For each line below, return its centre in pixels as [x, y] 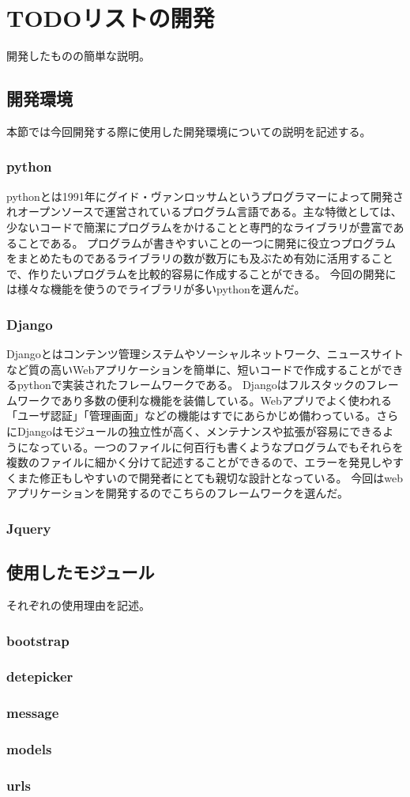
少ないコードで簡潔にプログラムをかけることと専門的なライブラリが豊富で [200, 227]
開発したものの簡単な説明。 [78, 56]
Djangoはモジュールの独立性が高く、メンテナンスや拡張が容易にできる [200, 431]
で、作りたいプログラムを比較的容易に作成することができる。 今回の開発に [201, 273]
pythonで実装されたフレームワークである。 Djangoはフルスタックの [191, 385]
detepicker [40, 676]
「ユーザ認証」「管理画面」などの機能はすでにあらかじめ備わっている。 [192, 415]
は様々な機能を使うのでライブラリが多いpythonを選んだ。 [156, 289]
